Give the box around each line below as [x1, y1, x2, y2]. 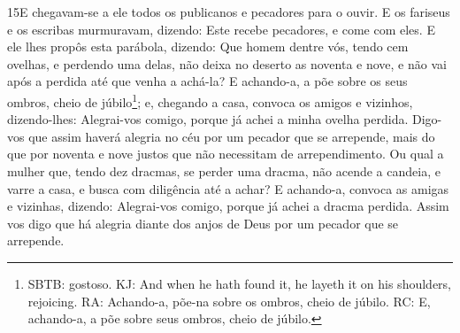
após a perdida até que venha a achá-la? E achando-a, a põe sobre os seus [7, 72, 408, 90]
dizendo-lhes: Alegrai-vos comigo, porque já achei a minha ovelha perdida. [7, 110, 409, 128]
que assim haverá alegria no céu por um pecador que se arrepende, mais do [28, 127, 435, 145]
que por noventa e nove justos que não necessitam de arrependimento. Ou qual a [7, 144, 444, 163]
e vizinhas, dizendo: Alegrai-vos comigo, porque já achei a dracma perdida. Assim [7, 197, 449, 215]
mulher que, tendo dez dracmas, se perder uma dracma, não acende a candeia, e [7, 162, 441, 180]
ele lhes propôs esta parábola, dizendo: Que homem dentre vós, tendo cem [7, 37, 409, 56]
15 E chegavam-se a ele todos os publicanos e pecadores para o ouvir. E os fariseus [7, 3, 450, 20]
